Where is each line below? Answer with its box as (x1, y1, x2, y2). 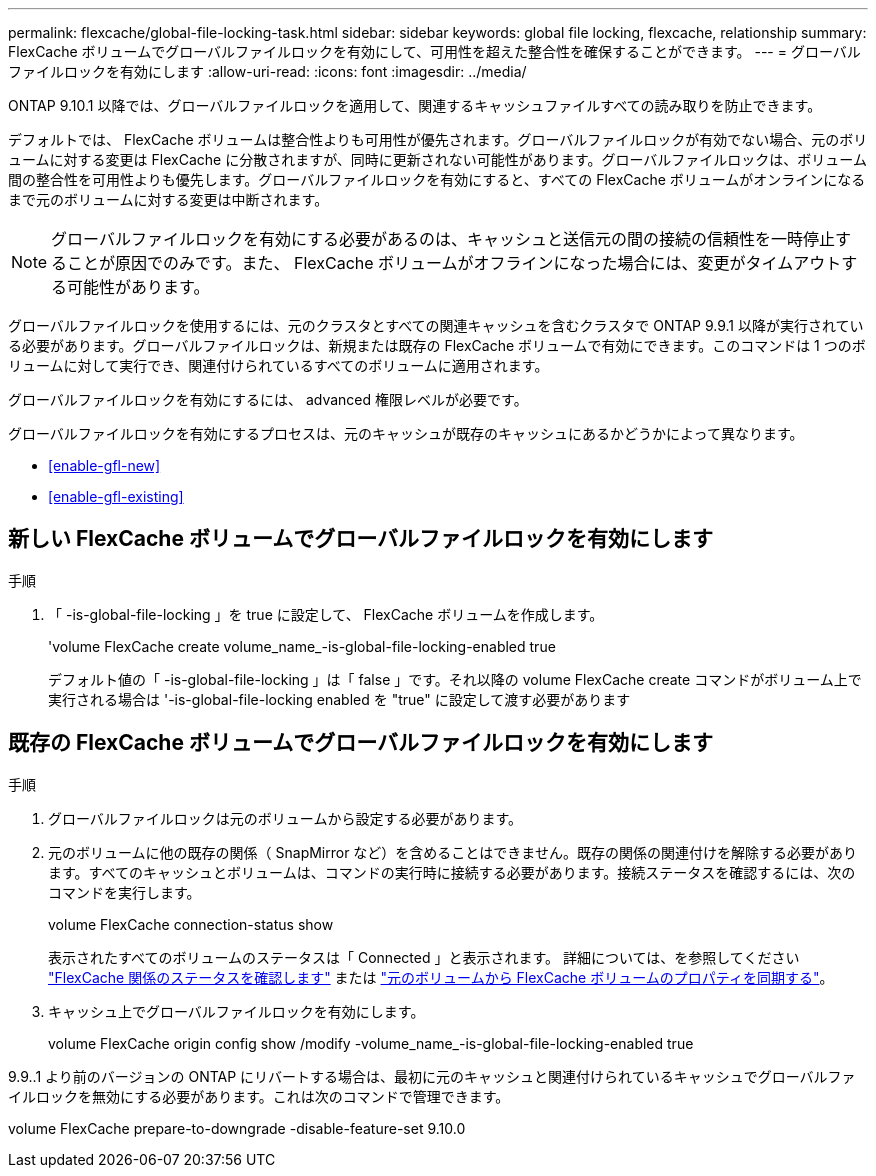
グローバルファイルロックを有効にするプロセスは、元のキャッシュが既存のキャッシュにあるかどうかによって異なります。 (8, 425, 804, 442)
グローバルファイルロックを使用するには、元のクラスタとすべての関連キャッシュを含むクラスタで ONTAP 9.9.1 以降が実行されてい (8, 317, 864, 334)
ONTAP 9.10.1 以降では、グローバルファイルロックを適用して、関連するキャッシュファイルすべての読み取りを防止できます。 (8, 97, 822, 114)
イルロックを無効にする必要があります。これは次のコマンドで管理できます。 (8, 1087, 510, 1105)
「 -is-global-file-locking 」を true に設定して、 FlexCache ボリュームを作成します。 (48, 605, 604, 623)
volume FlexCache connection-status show (48, 915, 334, 933)
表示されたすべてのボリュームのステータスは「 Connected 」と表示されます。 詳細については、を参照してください (48, 948, 800, 966)
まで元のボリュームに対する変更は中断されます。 (8, 191, 329, 208)
